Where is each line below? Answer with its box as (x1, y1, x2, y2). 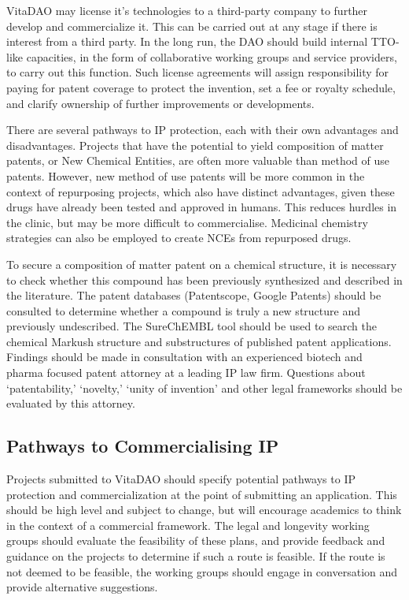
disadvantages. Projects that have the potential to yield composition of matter (6, 136, 384, 153)
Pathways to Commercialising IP (6, 434, 279, 458)
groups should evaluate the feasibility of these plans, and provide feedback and (6, 532, 385, 549)
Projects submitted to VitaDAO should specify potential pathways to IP (6, 471, 356, 487)
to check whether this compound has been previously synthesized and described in (6, 271, 403, 288)
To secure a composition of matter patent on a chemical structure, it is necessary (6, 255, 397, 272)
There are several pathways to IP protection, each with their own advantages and (6, 121, 399, 138)
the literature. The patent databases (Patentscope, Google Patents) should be (6, 287, 381, 304)
